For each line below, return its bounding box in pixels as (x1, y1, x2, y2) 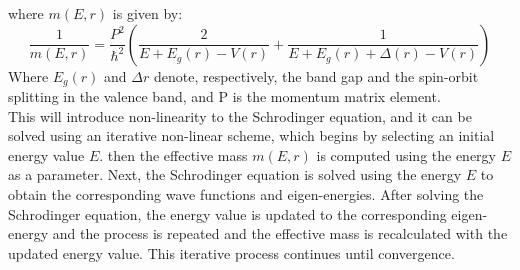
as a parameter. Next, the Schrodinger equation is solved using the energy (8, 164, 462, 185)
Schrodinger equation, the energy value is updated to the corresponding (8, 203, 447, 224)
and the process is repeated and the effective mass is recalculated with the (52, 223, 508, 244)
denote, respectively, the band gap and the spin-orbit (153, 65, 479, 86)
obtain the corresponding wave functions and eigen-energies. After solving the (8, 184, 484, 205)
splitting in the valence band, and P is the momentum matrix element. (8, 86, 441, 107)
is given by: (112, 3, 183, 23)
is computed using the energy (316, 144, 497, 165)
